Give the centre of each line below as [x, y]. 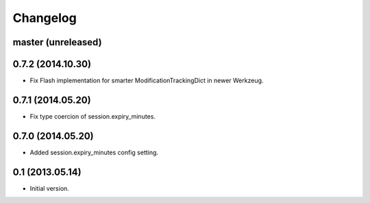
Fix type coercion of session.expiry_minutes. [92, 116]
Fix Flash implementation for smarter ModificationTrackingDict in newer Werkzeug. [147, 81]
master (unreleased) [57, 42]
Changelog [45, 18]
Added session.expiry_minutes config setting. [94, 152]
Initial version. [50, 188]
